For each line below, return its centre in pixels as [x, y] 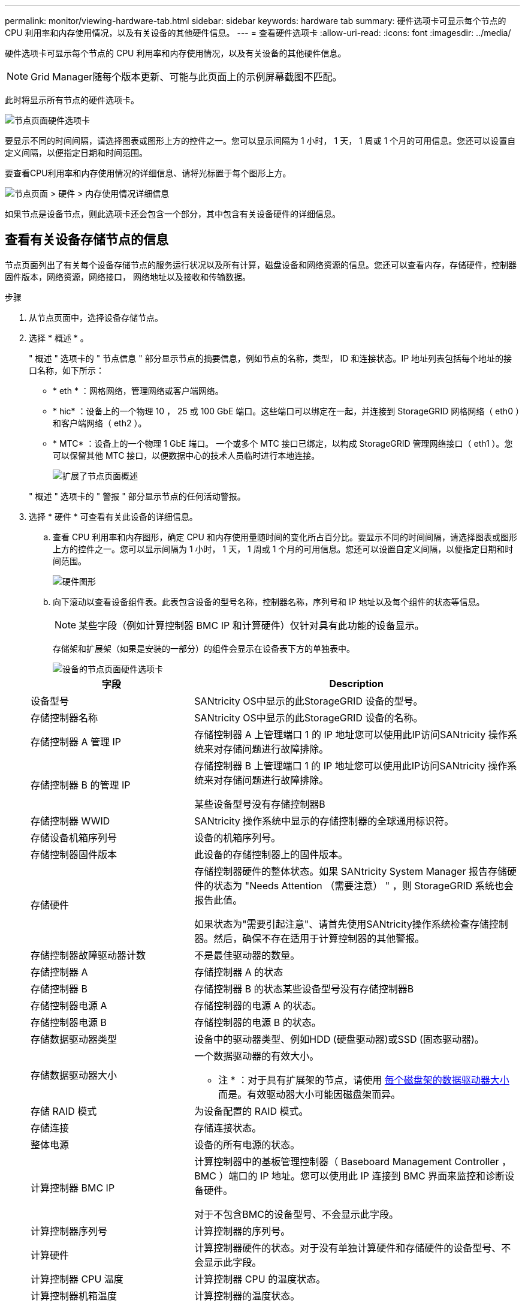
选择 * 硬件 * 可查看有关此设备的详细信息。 [113, 516]
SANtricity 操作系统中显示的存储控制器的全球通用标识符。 [324, 821]
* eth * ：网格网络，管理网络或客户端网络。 [138, 390]
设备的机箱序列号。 [238, 837]
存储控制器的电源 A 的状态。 [258, 1005]
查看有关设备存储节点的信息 [87, 240]
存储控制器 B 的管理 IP [81, 785]
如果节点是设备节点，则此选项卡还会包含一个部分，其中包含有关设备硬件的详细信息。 [173, 214]
